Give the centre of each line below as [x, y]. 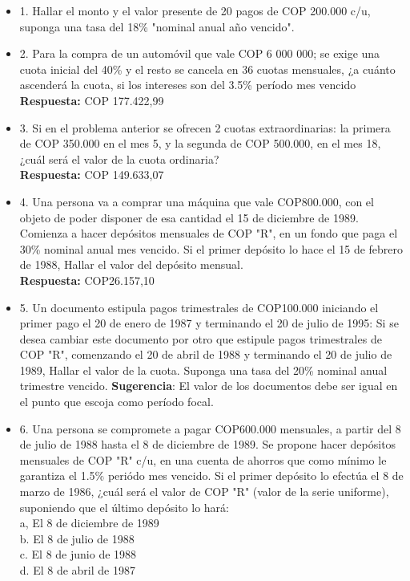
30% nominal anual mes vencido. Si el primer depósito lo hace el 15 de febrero [211, 248]
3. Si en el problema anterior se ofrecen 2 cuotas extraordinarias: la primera [205, 127]
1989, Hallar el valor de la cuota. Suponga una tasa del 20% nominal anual [203, 370]
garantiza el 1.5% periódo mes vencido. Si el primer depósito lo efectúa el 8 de [211, 475]
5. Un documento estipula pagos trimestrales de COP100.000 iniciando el [199, 307]
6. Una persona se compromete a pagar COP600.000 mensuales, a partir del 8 [210, 428]
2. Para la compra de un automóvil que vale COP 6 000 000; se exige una [200, 53]
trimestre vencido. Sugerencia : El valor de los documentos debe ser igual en [209, 386]
